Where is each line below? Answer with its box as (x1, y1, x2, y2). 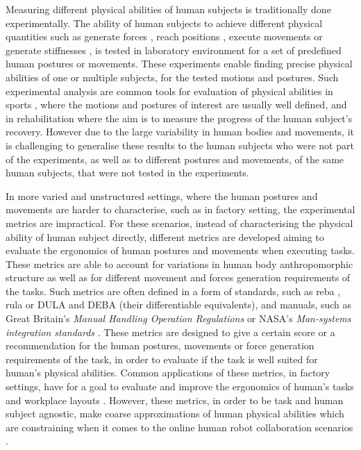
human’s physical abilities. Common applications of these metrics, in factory (6, 365, 330, 380)
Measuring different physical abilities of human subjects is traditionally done (6, 2, 331, 16)
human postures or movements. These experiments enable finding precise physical (6, 56, 353, 71)
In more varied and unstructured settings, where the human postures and (6, 188, 318, 203)
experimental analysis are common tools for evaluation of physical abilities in (6, 83, 333, 98)
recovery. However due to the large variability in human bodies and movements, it (6, 124, 354, 139)
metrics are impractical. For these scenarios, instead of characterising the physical (6, 215, 353, 230)
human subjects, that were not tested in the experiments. (6, 165, 249, 180)
